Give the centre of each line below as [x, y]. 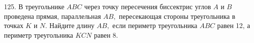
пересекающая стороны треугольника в [177, 16]
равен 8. [106, 35]
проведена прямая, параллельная [53, 16]
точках [14, 25]
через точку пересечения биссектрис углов [148, 6]
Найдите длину [72, 25]
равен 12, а [233, 25]
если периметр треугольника [155, 25]
